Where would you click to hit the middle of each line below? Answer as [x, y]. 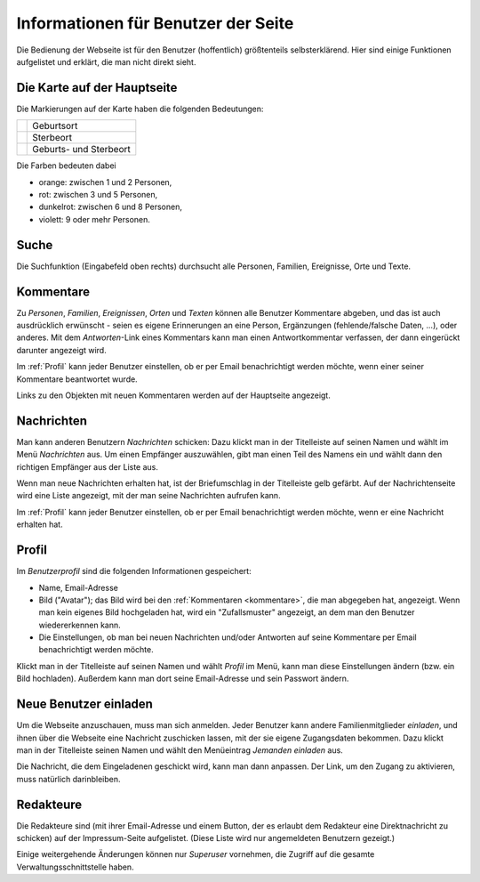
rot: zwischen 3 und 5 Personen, [98, 195]
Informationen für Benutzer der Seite [155, 23]
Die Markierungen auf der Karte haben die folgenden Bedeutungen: [140, 109]
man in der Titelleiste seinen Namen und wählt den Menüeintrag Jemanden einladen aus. [180, 750]
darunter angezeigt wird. [61, 350]
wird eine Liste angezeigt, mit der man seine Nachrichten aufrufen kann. [148, 496]
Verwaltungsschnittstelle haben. [75, 867]
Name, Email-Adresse [79, 587]
